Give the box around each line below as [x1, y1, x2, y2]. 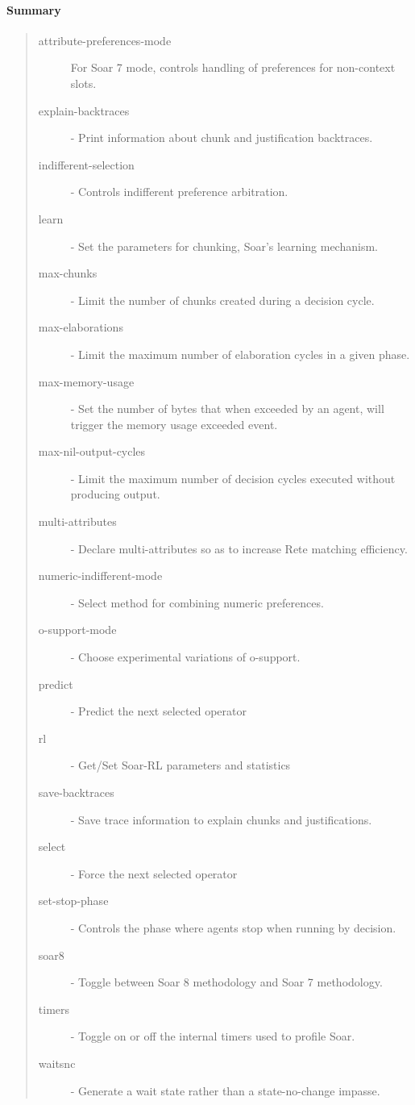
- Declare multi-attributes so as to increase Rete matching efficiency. [70, 540, 408, 557]
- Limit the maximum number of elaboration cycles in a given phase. [70, 345, 410, 362]
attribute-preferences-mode [38, 31, 172, 48]
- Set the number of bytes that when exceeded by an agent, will [70, 400, 384, 417]
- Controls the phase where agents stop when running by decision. [70, 919, 396, 936]
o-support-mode [38, 621, 117, 638]
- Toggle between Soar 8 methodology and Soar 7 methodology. [70, 974, 383, 990]
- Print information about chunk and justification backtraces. [70, 129, 373, 146]
